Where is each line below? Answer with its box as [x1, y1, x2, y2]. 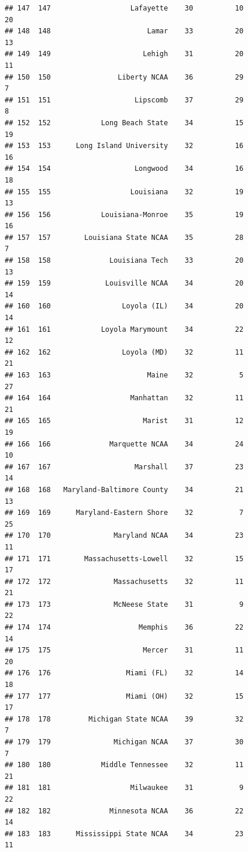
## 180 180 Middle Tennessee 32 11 [5, 761, 244, 769]
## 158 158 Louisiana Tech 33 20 [5, 256, 244, 265]
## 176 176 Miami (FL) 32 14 [5, 669, 244, 678]
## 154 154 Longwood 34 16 [5, 164, 244, 173]
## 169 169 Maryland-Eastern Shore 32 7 [5, 509, 244, 517]
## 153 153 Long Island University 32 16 [5, 142, 244, 150]
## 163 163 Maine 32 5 [5, 371, 244, 379]
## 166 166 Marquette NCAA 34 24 [5, 439, 244, 448]
